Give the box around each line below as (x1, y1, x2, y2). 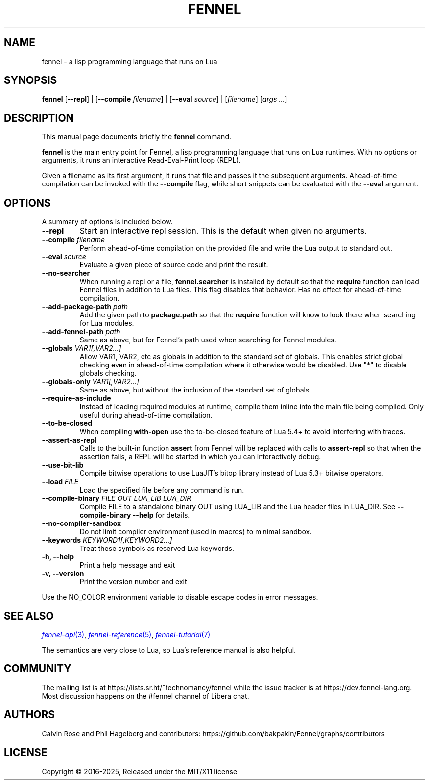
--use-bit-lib (42, 461, 84, 470)
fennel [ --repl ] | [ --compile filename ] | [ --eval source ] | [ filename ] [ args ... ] (42, 95, 287, 104)
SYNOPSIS (4, 74, 57, 87)
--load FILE (42, 477, 79, 486)
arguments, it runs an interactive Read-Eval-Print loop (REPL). (42, 156, 241, 165)
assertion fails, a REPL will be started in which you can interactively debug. (79, 452, 321, 461)
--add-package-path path (42, 302, 128, 311)
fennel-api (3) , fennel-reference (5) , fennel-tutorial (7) (42, 630, 211, 639)
